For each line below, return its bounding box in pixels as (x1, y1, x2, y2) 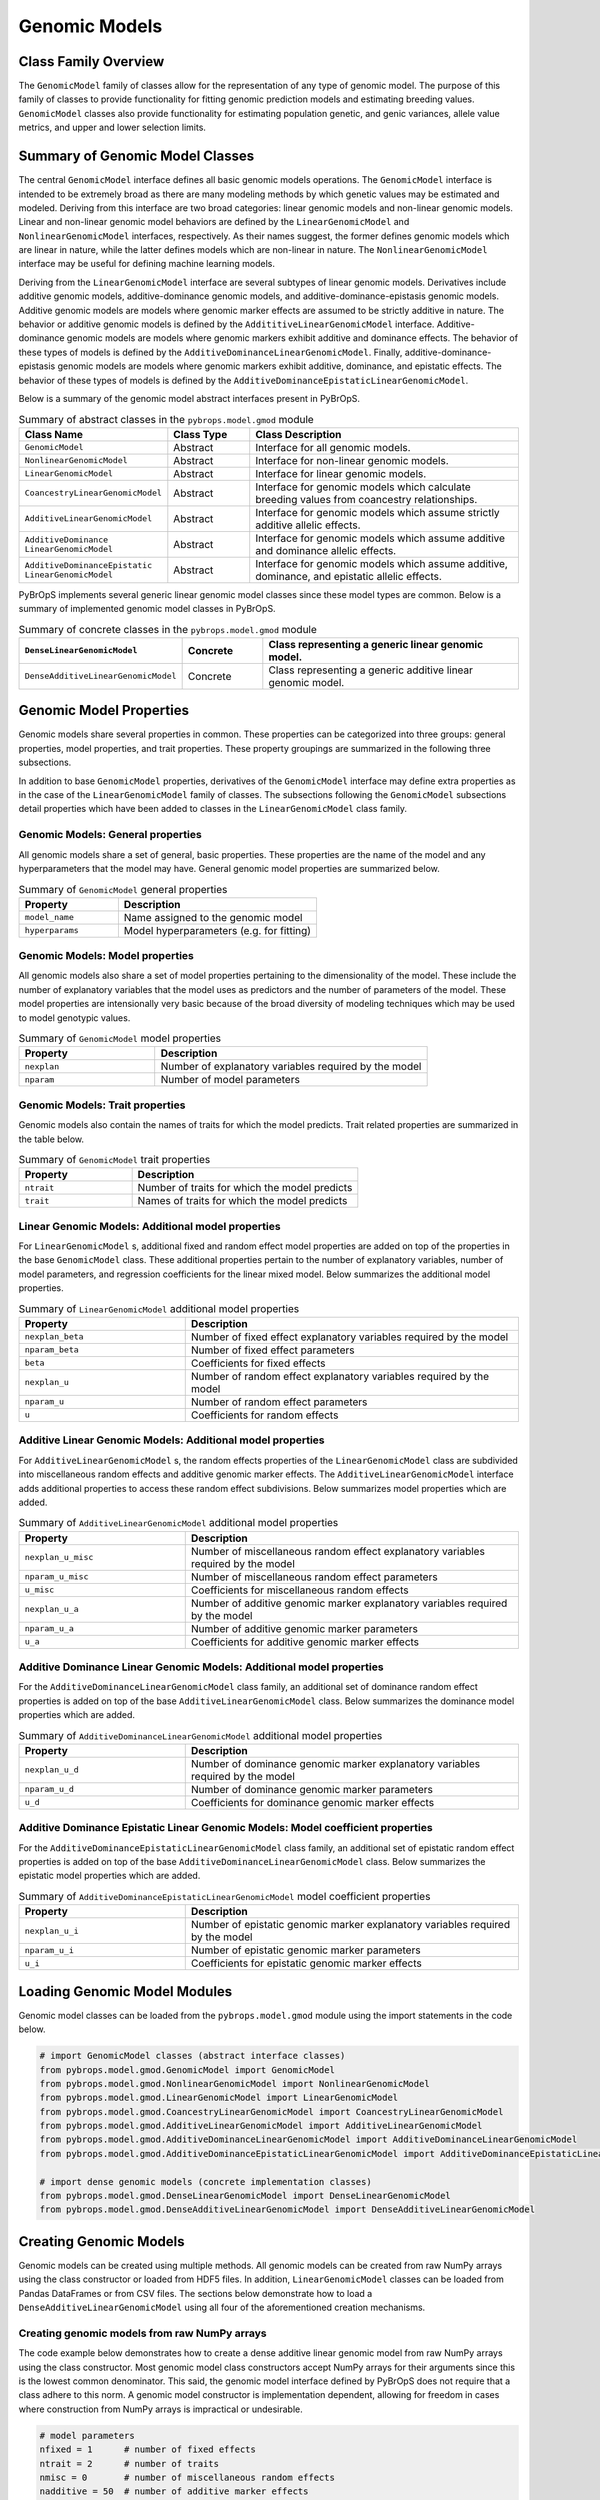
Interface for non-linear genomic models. (255, 453, 449, 467)
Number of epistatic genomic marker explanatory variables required (190, 1918, 510, 1932)
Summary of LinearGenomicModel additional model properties (18, 1301, 300, 1315)
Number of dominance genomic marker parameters (190, 1782, 434, 1796)
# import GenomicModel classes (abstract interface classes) (39, 2050, 346, 2062)
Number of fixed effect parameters (190, 1343, 355, 1357)
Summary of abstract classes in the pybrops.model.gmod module (18, 412, 314, 426)
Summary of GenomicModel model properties (18, 1031, 222, 1045)
